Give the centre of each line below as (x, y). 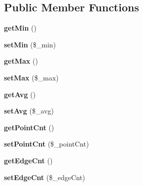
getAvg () (20, 94)
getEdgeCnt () (28, 160)
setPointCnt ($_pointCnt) (47, 144)
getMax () (21, 61)
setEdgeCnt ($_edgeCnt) (45, 177)
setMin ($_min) (30, 44)
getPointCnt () (29, 127)
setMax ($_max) (31, 77)
